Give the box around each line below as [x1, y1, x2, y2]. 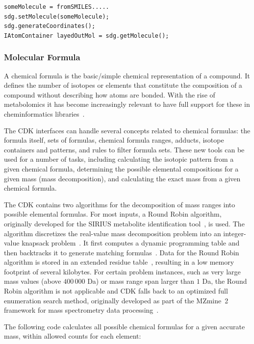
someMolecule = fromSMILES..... [4, 3, 109, 10]
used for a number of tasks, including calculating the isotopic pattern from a [4, 154, 234, 164]
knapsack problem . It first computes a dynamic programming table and [22, 238, 240, 248]
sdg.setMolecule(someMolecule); [4, 13, 109, 20]
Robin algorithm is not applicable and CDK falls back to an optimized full [4, 286, 228, 296]
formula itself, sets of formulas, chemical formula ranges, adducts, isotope [4, 135, 224, 145]
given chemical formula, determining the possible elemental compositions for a [4, 163, 239, 173]
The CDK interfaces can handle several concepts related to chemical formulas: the [4, 125, 251, 135]
